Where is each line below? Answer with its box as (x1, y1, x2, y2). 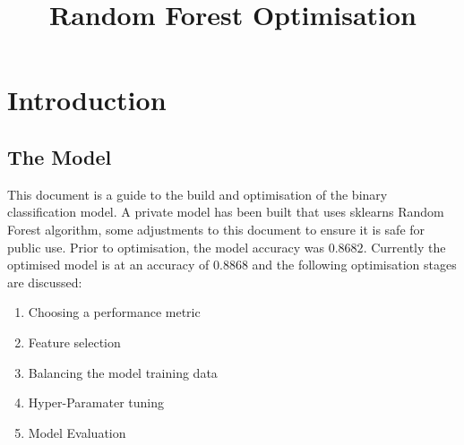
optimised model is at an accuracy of (7, 255, 210, 274)
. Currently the (363, 237, 446, 256)
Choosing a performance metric (28, 303, 201, 321)
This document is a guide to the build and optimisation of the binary (7, 184, 388, 203)
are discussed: (7, 272, 82, 291)
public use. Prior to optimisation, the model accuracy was (7, 237, 325, 256)
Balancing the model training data (28, 363, 218, 381)
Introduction (7, 81, 167, 118)
